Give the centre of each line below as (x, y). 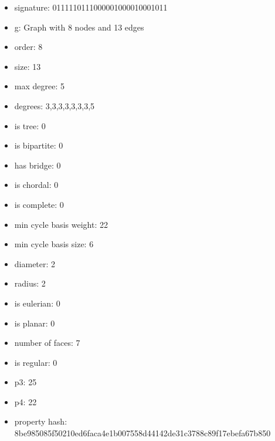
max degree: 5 (39, 86)
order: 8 (28, 47)
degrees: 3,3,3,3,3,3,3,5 (55, 105)
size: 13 (28, 66)
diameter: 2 (35, 263)
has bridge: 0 (38, 165)
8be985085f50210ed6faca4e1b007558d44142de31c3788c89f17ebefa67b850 (142, 433)
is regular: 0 (36, 362)
